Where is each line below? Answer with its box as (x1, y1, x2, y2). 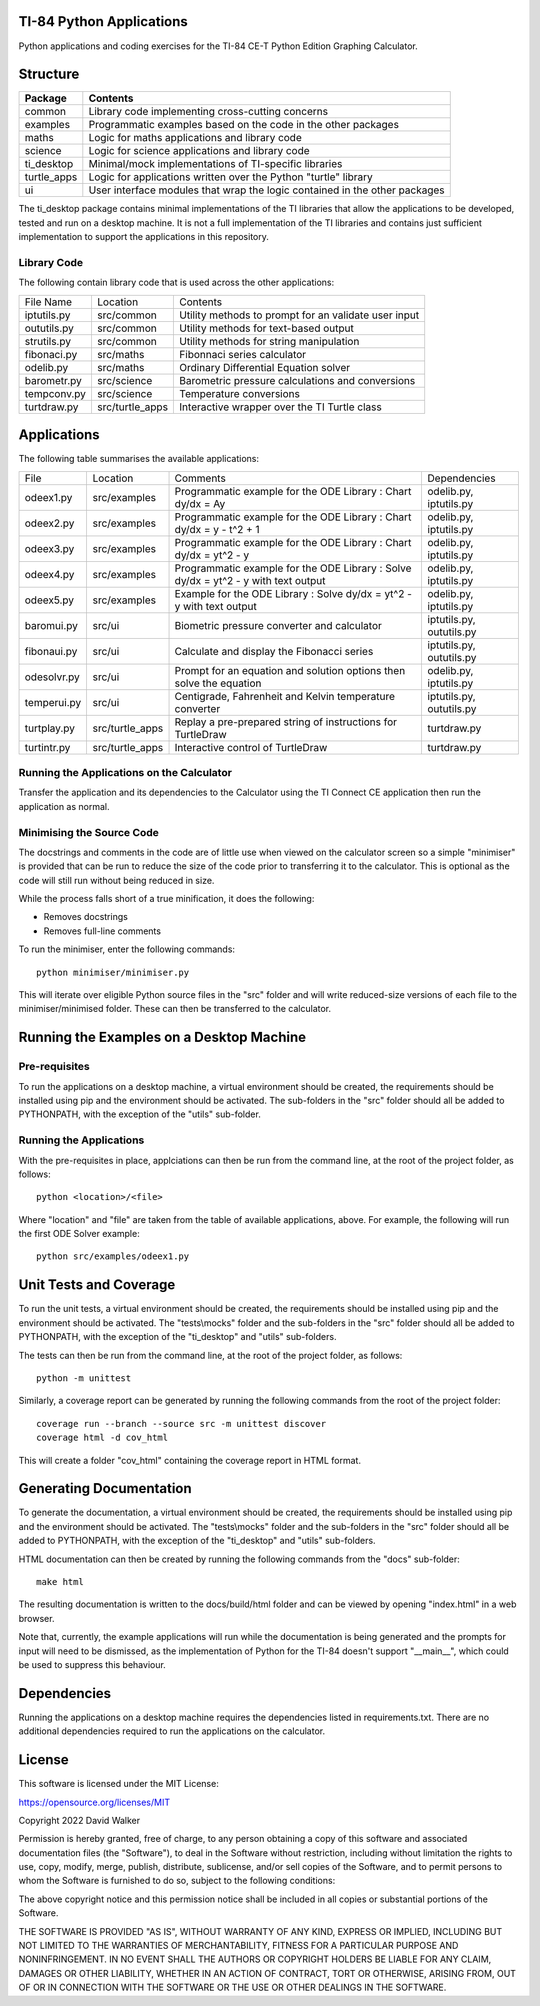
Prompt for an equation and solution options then (174, 663, 406, 677)
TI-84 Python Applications (18, 13, 189, 30)
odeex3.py (24, 541, 75, 555)
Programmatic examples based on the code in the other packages (88, 118, 400, 132)
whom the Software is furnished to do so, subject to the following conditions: (18, 1875, 336, 1887)
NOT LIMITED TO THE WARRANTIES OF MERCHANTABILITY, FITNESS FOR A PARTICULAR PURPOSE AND (18, 1940, 459, 1952)
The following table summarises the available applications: (18, 453, 260, 465)
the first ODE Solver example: (18, 1228, 140, 1240)
